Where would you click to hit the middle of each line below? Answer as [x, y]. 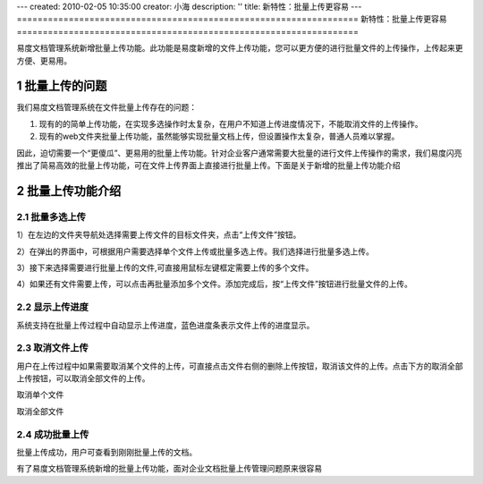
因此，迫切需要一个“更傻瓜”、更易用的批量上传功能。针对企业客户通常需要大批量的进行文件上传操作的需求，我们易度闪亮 [239, 153]
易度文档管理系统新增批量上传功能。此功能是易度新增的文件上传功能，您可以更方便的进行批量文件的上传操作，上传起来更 [240, 48]
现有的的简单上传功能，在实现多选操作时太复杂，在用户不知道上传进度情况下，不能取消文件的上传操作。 [231, 123]
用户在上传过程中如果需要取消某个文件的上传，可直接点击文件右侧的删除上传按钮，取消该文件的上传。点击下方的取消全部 [240, 366]
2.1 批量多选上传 [51, 217]
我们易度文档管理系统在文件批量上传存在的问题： [106, 107]
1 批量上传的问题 [62, 86]
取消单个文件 [40, 395]
